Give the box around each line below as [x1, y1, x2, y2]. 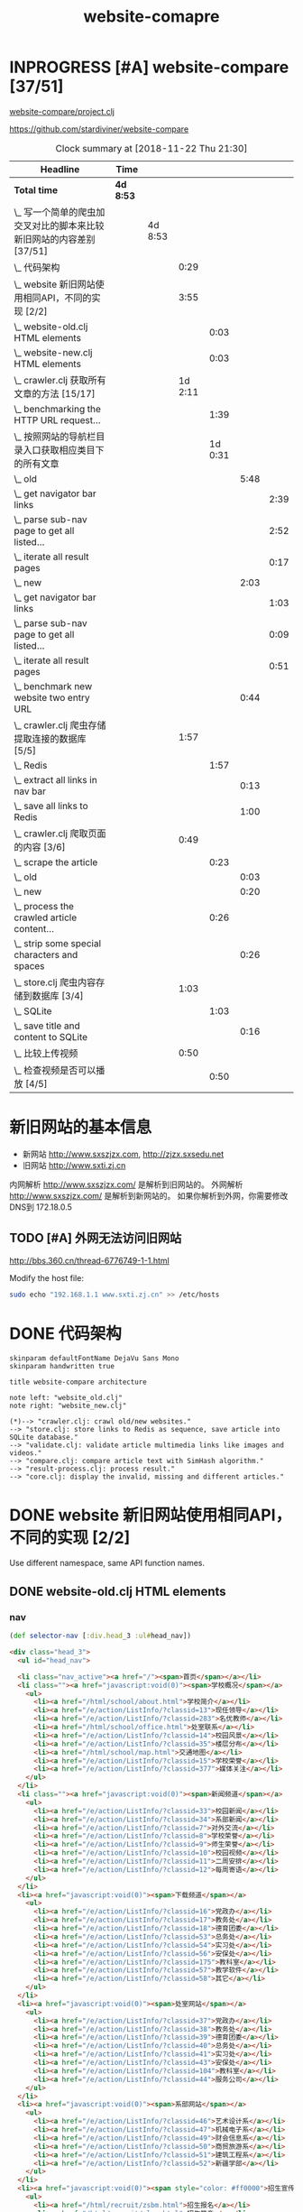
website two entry [14, 691, 90, 704]
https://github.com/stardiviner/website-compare [9, 124, 189, 134]
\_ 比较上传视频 [14, 1046, 78, 1059]
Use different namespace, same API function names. [9, 1558, 206, 1569]
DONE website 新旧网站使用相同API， [9, 1505, 292, 1525]
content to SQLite [14, 1030, 88, 1043]
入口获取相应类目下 [23, 444, 106, 456]
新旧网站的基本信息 [9, 1117, 152, 1138]
